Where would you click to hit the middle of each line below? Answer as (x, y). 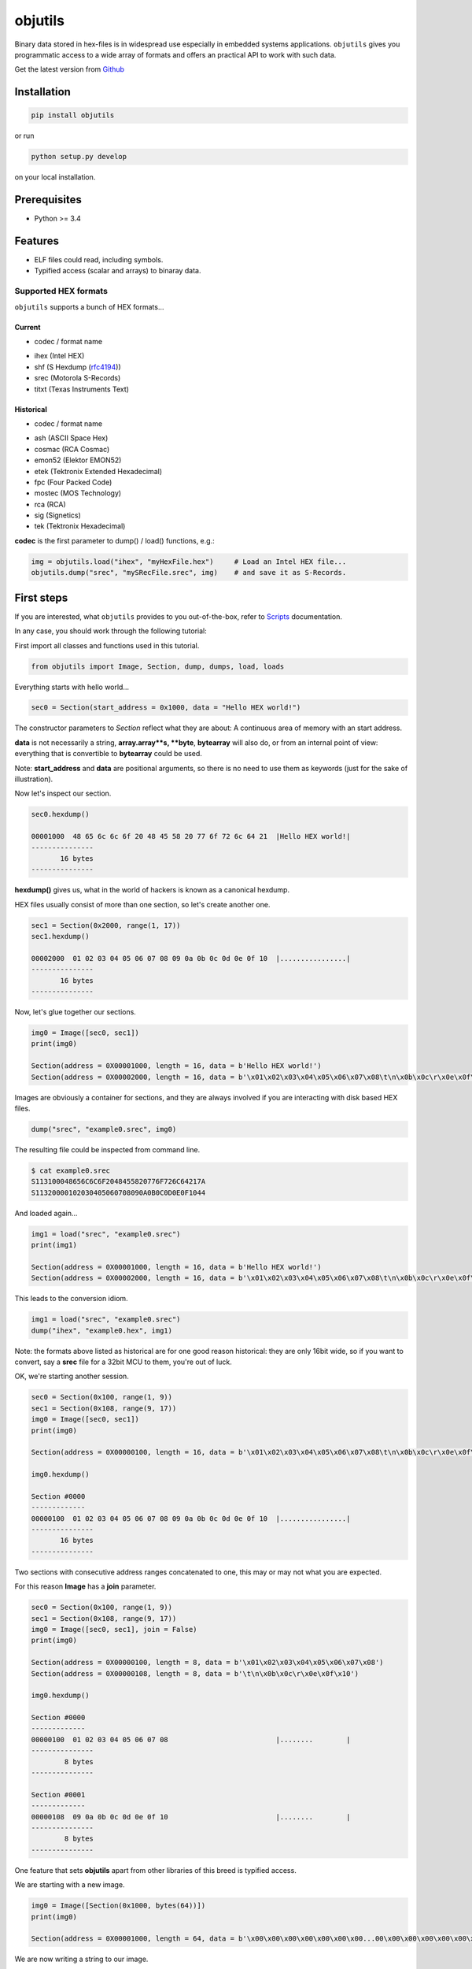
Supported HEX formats (61, 291)
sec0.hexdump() (60, 814)
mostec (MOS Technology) (78, 493)
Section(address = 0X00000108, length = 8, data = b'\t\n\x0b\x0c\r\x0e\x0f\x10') (195, 1673)
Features (37, 241)
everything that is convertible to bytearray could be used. (108, 754)
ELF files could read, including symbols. (99, 260)
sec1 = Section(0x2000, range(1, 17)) (106, 925)
